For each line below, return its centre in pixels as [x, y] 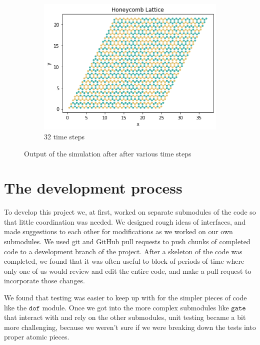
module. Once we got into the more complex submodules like [135, 307]
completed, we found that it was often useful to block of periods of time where [124, 261]
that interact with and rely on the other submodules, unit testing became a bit [125, 317]
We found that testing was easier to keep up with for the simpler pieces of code [125, 297]
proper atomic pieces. [37, 337]
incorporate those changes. [45, 281]
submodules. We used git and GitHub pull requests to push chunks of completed [127, 241]
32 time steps [64, 136]
